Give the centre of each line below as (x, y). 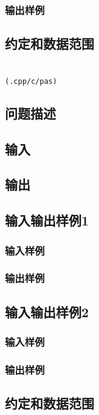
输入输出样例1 (47, 220)
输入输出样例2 (47, 311)
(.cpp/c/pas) (31, 81)
